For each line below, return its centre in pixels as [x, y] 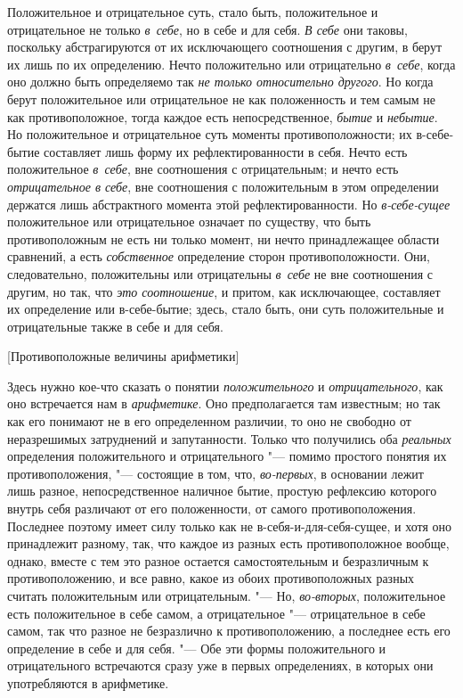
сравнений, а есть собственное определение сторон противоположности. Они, [219, 256]
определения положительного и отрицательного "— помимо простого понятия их [227, 456]
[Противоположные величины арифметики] [123, 356]
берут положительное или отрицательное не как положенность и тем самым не [222, 99]
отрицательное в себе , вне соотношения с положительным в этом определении [223, 186]
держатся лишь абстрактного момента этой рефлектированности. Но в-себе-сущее [229, 204]
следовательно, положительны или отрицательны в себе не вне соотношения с [220, 273]
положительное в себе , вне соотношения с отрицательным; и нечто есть [203, 169]
